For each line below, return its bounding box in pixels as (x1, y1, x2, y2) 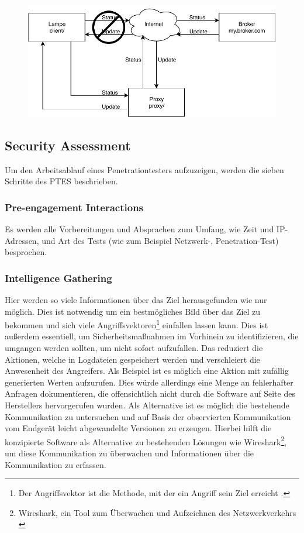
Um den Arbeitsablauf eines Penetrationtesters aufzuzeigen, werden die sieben (5, 163, 284, 176)
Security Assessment (5, 136, 131, 154)
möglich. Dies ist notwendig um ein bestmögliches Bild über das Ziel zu (5, 305, 261, 317)
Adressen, (5, 234, 39, 246)
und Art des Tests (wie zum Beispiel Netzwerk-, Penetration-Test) (42, 234, 279, 246)
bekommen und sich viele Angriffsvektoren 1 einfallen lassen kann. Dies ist (5, 317, 268, 331)
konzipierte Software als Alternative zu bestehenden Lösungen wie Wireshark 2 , (5, 434, 287, 448)
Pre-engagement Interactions (5, 200, 144, 214)
